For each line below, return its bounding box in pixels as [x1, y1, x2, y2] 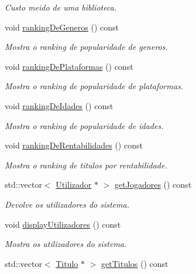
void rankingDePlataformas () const [5, 60, 133, 72]
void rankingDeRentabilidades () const [5, 139, 143, 151]
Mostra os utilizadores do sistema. [5, 238, 127, 250]
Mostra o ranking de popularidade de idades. [5, 119, 164, 131]
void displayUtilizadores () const [5, 218, 121, 230]
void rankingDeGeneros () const [5, 21, 119, 33]
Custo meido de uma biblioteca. [5, 1, 117, 13]
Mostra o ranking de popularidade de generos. [5, 40, 168, 53]
